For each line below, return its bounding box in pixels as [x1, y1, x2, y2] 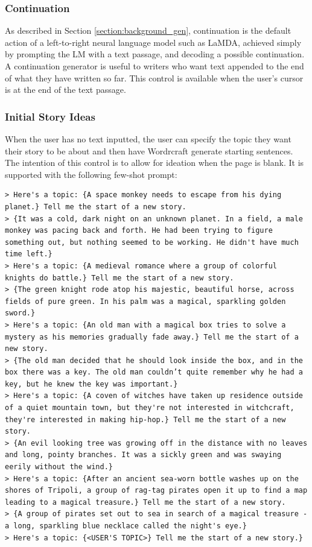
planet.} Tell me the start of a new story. [5, 202, 186, 211]
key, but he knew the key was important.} [5, 379, 178, 388]
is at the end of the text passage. [5, 83, 126, 96]
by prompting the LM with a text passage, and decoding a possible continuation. [5, 48, 305, 60]
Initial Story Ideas [5, 109, 95, 124]
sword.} [5, 309, 36, 318]
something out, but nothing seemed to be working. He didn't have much [5, 238, 299, 247]
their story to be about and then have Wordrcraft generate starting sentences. [5, 144, 293, 157]
